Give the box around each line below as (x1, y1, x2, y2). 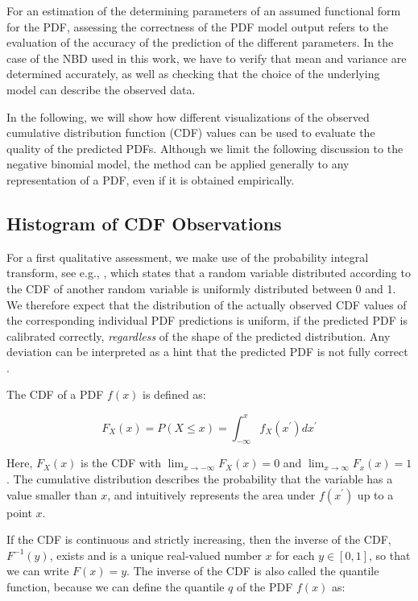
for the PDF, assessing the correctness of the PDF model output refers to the (6, 18, 388, 35)
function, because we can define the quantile (6, 578, 225, 595)
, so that (369, 546, 411, 563)
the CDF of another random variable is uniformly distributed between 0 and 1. (6, 280, 396, 296)
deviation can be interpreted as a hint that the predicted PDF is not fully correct (6, 343, 408, 360)
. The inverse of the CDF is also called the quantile (126, 562, 379, 579)
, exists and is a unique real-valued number (49, 546, 262, 563)
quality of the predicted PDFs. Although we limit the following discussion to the (6, 139, 404, 156)
